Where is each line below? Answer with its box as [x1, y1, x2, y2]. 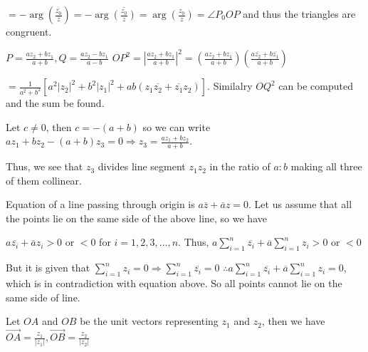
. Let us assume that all [248, 197, 352, 212]
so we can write [142, 119, 211, 134]
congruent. [6, 24, 52, 38]
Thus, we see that [6, 159, 83, 174]
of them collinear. [6, 172, 82, 187]
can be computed [278, 78, 353, 93]
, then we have [261, 314, 325, 328]
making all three [290, 159, 362, 174]
